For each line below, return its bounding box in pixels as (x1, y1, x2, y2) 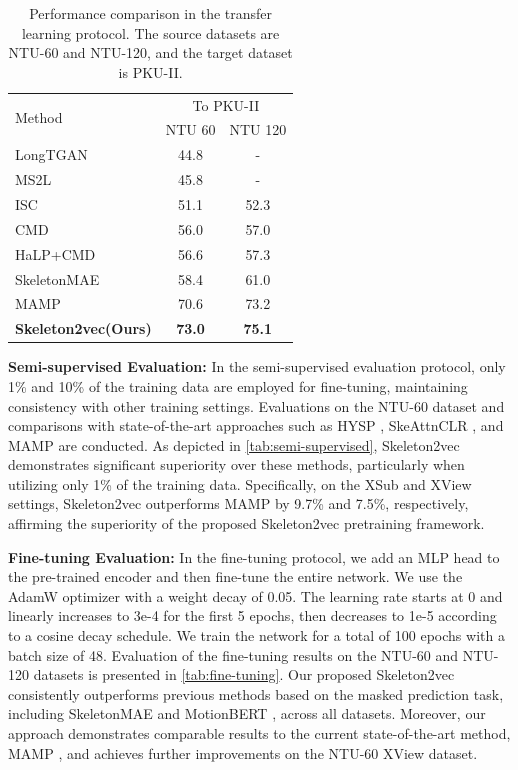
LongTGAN (15, 144, 88, 165)
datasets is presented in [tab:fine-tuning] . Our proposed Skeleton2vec (33, 664, 455, 685)
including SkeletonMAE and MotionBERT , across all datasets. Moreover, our (8, 703, 486, 724)
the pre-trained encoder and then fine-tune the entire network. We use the (8, 566, 463, 587)
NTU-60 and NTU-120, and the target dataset (8, 42, 293, 63)
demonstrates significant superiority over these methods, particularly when (8, 454, 465, 475)
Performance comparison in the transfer (29, 3, 273, 23)
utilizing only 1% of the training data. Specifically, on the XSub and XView (8, 473, 472, 494)
